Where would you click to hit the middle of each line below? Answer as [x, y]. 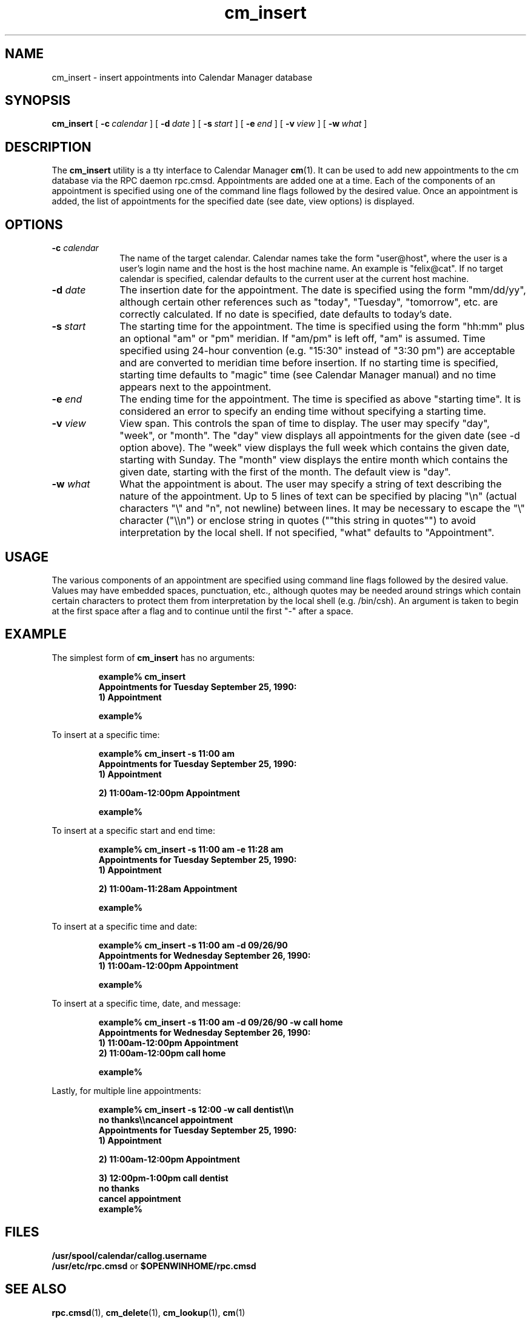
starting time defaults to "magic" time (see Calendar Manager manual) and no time [308, 375]
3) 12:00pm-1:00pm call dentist [163, 1178]
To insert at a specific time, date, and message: [146, 1003]
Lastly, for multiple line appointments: [126, 1090]
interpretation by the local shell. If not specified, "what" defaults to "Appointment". [307, 533]
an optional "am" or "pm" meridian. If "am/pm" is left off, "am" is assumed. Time [302, 339]
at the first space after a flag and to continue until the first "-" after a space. [202, 611]
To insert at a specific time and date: [125, 926]
